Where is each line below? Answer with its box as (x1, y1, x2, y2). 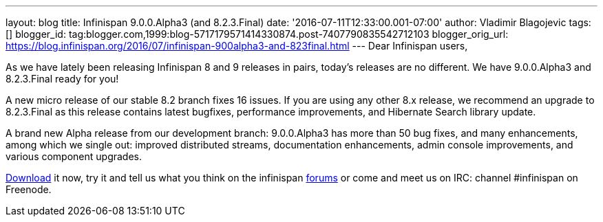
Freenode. (6, 184, 52, 195)
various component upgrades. (6, 151, 142, 162)
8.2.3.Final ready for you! (6, 73, 119, 85)
